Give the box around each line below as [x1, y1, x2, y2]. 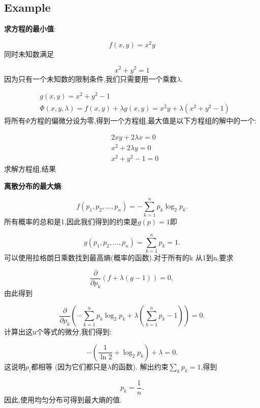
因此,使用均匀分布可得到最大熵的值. [4, 394, 122, 404]
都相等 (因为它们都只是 [31, 361, 108, 371]
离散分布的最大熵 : [4, 180, 63, 191]
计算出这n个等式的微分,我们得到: [4, 326, 112, 337]
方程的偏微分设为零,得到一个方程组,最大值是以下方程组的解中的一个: [30, 115, 257, 126]
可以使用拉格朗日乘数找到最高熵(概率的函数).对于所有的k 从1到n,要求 [4, 252, 234, 263]
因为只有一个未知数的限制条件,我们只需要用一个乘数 [4, 73, 177, 84]
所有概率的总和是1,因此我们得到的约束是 [4, 216, 138, 227]
